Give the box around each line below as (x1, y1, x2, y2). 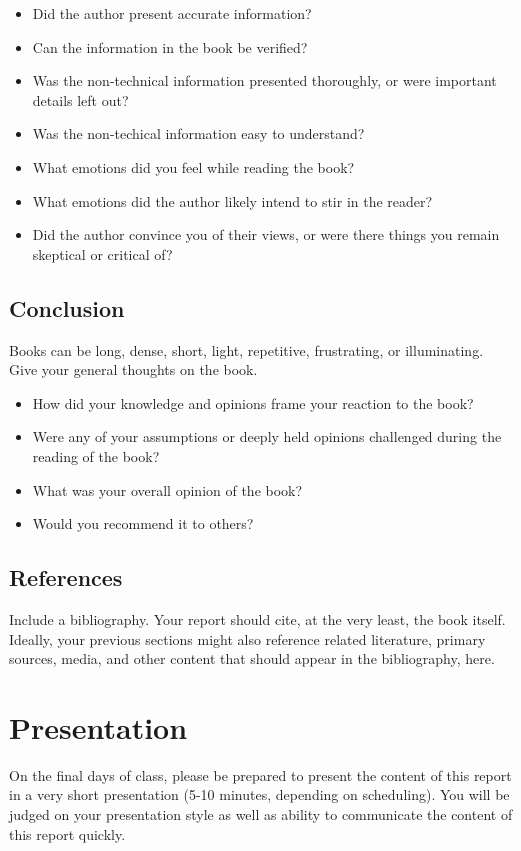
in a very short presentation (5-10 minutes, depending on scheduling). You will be (9, 784, 510, 805)
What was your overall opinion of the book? (32, 479, 303, 500)
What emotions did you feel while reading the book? (32, 156, 355, 177)
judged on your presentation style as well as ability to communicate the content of (9, 804, 513, 824)
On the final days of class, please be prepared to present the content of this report (9, 764, 512, 785)
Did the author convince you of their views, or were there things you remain (32, 224, 500, 245)
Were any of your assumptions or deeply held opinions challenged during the (32, 426, 502, 447)
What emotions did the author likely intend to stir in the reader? (32, 190, 433, 211)
